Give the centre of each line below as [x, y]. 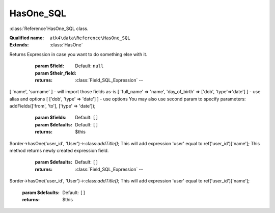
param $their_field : [56, 73]
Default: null [89, 66]
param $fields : [51, 118]
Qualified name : [27, 38]
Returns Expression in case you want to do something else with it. [78, 54]
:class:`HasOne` [66, 45]
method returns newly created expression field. [59, 151]
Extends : [19, 45]
